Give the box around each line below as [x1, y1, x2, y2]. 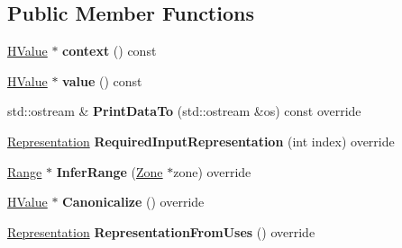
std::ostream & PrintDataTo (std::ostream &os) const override [7, 102, 361, 120]
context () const [62, 41, 157, 60]
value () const [62, 71, 142, 90]
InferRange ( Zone [56, 162, 163, 181]
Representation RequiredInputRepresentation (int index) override [7, 131, 395, 150]
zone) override [173, 162, 251, 181]
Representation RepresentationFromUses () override [7, 222, 315, 241]
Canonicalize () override [62, 192, 205, 211]
